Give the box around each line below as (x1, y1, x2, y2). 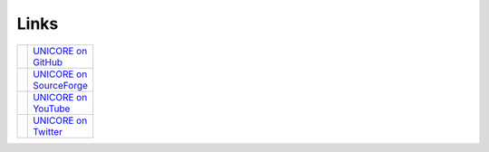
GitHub (33, 55, 63, 68)
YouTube (33, 102, 71, 115)
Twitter (33, 125, 63, 138)
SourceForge (33, 79, 89, 91)
